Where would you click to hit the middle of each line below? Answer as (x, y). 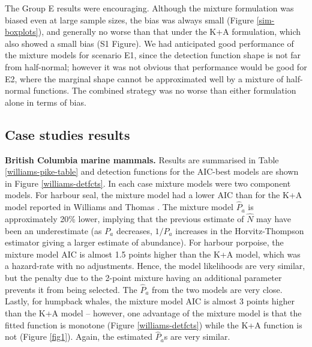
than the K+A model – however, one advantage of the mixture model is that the (153, 312)
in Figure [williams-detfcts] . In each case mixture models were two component (148, 183)
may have (274, 218)
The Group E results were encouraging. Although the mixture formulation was (149, 8)
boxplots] (22, 32)
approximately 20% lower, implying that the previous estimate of (124, 218)
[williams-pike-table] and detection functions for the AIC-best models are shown (152, 171)
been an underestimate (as (53, 230)
